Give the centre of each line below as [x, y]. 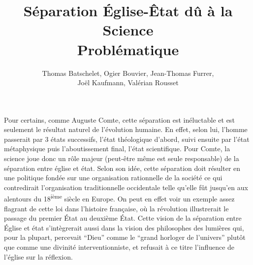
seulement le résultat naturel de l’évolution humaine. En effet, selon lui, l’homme [126, 129]
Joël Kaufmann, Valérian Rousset [128, 83]
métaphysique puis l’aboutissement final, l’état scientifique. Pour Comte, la [117, 149]
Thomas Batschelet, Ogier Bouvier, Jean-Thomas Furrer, [128, 73]
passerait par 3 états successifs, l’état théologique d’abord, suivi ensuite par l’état [127, 139]
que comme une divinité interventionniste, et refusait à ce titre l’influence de [119, 247]
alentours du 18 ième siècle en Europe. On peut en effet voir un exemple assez [119, 198]
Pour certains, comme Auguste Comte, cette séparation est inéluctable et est [119, 119]
